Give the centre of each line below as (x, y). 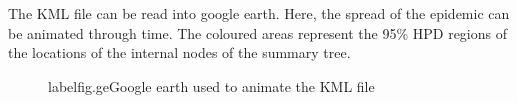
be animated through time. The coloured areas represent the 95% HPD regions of (257, 32)
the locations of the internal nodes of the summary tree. (179, 52)
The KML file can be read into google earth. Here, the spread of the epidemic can (259, 13)
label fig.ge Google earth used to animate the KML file (211, 85)
